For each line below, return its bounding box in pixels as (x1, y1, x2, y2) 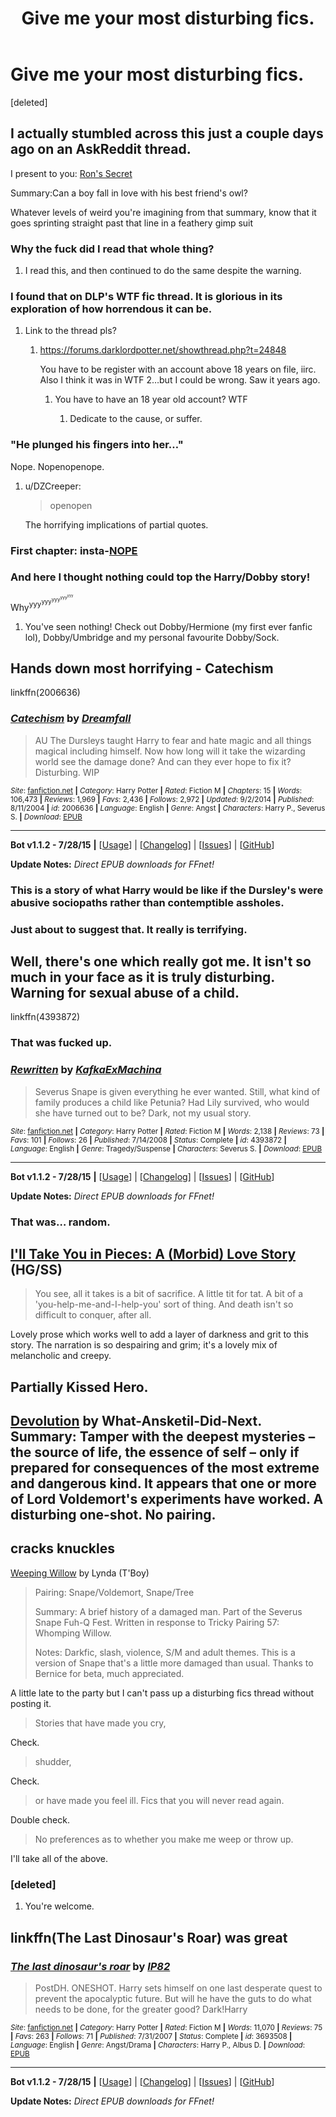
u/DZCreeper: (24, 480, 82, 492)
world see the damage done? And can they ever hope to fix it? (34, 755, 292, 767)
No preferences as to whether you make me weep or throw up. (34, 1833, 294, 1845)
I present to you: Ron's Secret (10, 167, 133, 179)
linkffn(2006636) (10, 687, 81, 699)
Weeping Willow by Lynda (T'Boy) (10, 1567, 150, 1579)
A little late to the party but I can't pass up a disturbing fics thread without (10, 1687, 315, 1699)
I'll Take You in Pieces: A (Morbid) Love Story (10, 1245, 297, 1262)
